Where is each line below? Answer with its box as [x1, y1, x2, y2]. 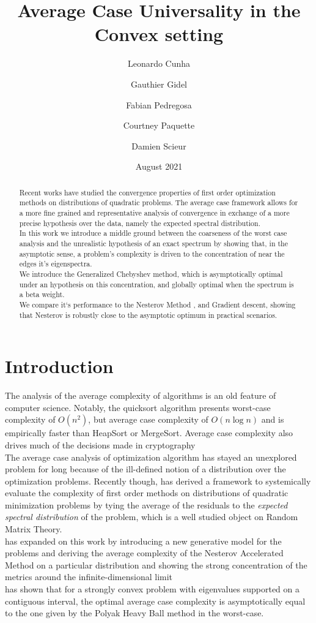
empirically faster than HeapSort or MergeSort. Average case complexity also [5, 426, 293, 439]
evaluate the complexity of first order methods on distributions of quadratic [5, 486, 288, 499]
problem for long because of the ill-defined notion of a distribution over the [5, 463, 286, 475]
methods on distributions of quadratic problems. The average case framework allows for [19, 197, 298, 208]
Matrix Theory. [5, 523, 62, 535]
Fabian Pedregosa [126, 98, 192, 111]
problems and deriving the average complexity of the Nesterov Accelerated [5, 546, 284, 559]
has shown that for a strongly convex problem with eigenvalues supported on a [5, 583, 299, 595]
